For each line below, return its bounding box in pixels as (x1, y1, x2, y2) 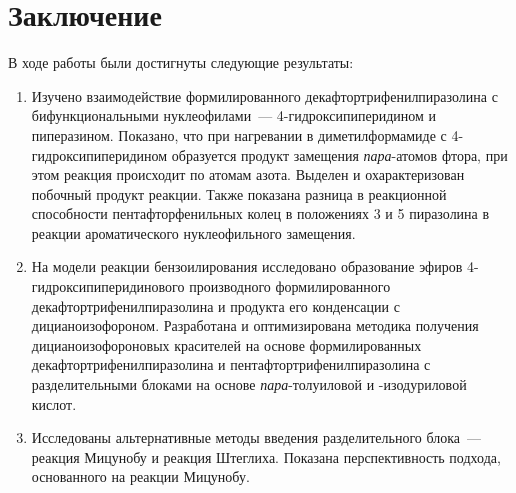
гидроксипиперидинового (31, 276, 185, 297)
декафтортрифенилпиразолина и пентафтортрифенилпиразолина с (31, 354, 431, 375)
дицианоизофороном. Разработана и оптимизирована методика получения (31, 315, 479, 336)
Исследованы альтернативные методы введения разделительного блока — (31, 427, 482, 448)
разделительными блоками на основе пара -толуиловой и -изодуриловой (31, 374, 467, 395)
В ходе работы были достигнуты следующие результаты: (8, 52, 354, 73)
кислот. (31, 393, 77, 414)
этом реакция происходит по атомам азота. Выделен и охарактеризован (31, 164, 465, 185)
